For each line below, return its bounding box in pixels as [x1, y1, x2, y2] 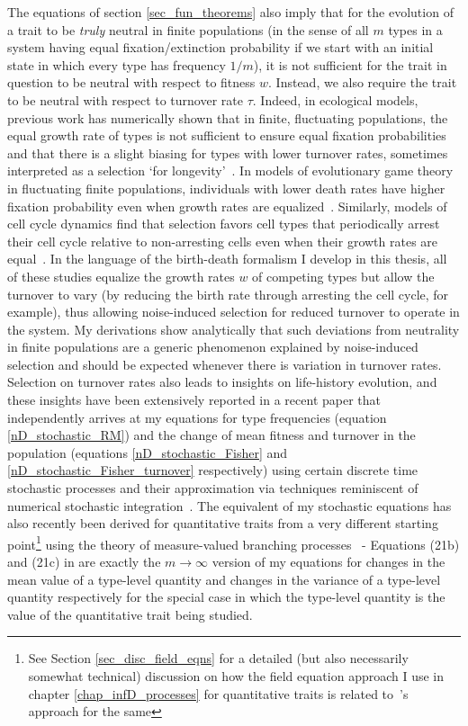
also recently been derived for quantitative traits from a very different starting [7, 514, 438, 533]
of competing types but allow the [252, 266, 435, 285]
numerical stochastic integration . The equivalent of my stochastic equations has [7, 496, 452, 515]
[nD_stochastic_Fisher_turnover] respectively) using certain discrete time [7, 461, 418, 480]
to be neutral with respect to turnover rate [7, 90, 243, 109]
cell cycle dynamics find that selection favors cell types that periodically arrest [7, 214, 440, 233]
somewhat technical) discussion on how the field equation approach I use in [28, 667, 445, 686]
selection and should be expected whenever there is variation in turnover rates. [7, 354, 442, 373]
